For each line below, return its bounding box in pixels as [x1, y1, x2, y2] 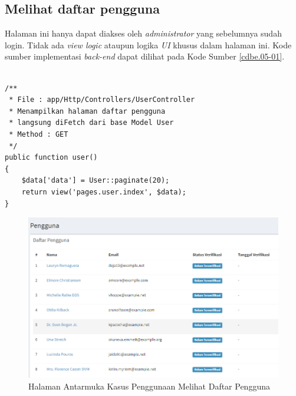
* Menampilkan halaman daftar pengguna [9, 107, 166, 115]
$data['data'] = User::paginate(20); [21, 176, 170, 185]
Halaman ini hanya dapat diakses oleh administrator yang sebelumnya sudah [5, 27, 282, 39]
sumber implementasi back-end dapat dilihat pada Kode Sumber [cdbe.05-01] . [5, 50, 285, 62]
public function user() [5, 153, 98, 162]
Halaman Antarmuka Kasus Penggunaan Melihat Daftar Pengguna [28, 379, 270, 392]
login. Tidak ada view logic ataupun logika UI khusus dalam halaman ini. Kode [5, 38, 292, 51]
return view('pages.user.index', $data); [21, 187, 186, 196]
